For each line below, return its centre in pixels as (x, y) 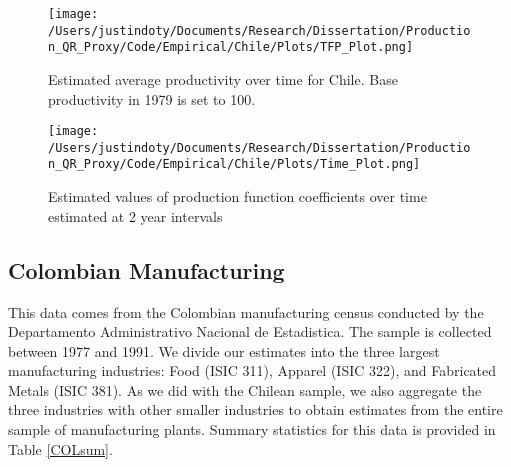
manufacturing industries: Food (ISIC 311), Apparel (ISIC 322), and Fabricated (252, 370)
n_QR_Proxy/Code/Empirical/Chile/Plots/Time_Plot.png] (234, 164)
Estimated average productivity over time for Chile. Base (223, 78)
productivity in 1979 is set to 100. (152, 98)
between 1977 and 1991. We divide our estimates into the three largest (224, 350)
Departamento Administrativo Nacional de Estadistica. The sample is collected (250, 331)
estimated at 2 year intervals (135, 215)
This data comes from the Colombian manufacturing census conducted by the (246, 311)
